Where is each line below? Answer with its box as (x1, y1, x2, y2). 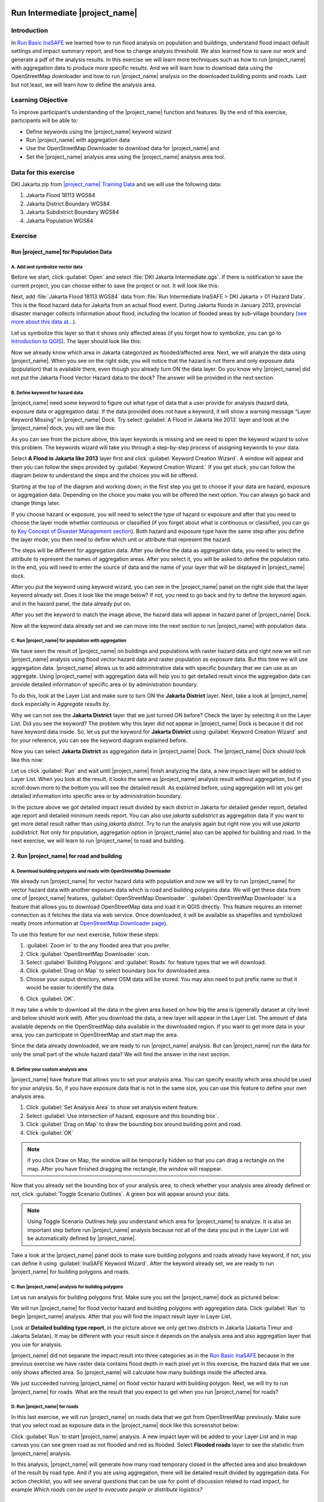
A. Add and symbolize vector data (11, 264, 83, 270)
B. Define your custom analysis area (11, 1066, 88, 1072)
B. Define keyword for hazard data (11, 389, 83, 396)
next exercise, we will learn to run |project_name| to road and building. (11, 837, 185, 844)
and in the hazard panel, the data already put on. (11, 600, 131, 607)
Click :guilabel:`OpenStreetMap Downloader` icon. (26, 950, 150, 958)
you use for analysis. (11, 1340, 62, 1348)
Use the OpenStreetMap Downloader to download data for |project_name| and (26, 145, 220, 152)
